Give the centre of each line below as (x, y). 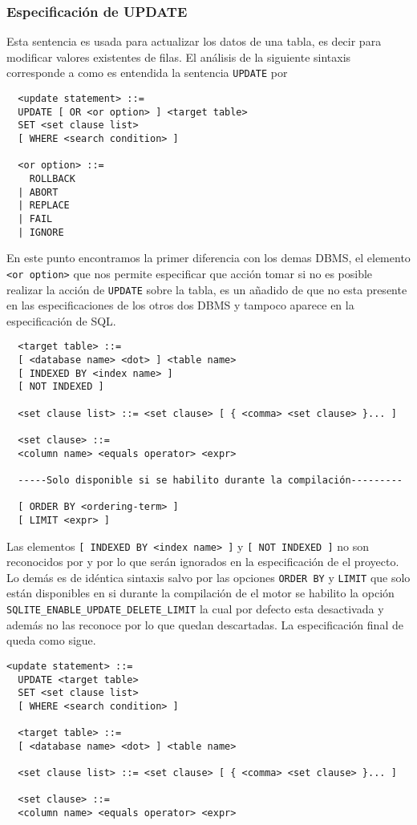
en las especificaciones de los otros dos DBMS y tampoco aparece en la (180, 305)
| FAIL (35, 218)
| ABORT (38, 192)
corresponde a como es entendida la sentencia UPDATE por (147, 73)
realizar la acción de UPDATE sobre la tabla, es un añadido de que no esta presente (207, 289)
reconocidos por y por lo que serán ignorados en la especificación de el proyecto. (203, 562)
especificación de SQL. (61, 320)
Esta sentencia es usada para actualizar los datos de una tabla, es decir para (194, 41)
